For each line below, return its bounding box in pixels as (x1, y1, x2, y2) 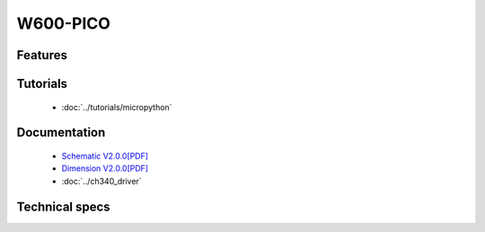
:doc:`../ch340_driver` (61, 176, 143, 186)
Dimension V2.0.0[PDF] (61, 163, 148, 174)
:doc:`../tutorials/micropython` (61, 101, 172, 112)
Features (16, 47, 67, 63)
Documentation (16, 125, 106, 141)
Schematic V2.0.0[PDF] (61, 150, 148, 161)
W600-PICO (16, 13, 111, 33)
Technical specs (16, 199, 111, 214)
